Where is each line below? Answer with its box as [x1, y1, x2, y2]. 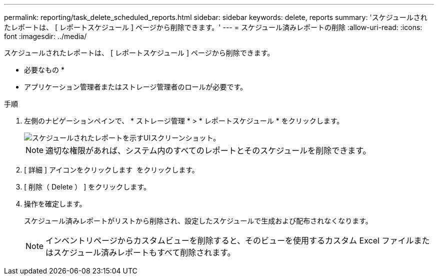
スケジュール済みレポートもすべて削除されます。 [53, 247, 235, 257]
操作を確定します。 [24, 199, 86, 208]
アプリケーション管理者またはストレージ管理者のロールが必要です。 [24, 82, 247, 91]
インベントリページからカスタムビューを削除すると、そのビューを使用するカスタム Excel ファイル [45, 235, 414, 245]
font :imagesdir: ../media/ [4, 32, 87, 40]
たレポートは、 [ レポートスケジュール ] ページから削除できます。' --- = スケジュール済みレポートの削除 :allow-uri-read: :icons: [4, 23, 422, 31]
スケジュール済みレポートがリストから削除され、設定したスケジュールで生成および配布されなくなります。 [24, 216, 372, 225]
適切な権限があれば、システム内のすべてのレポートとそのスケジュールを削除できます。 [45, 145, 371, 155]
